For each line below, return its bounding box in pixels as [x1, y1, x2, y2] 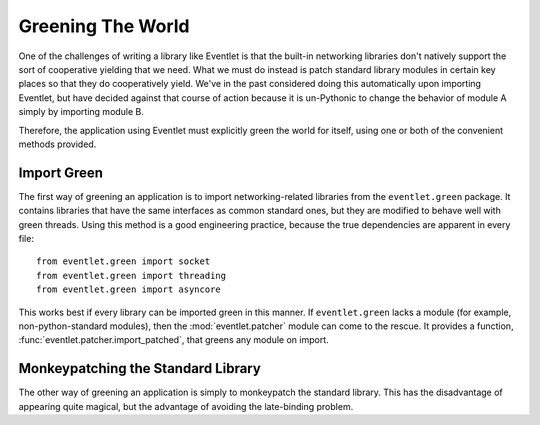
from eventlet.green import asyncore [36, 284, 222, 295]
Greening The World [18, 15, 190, 37]
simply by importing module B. [18, 106, 145, 118]
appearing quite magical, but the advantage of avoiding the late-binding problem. [18, 400, 354, 412]
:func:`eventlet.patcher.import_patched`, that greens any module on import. [18, 334, 329, 346]
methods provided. [18, 138, 97, 150]
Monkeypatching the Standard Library [18, 360, 262, 377]
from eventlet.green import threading [36, 270, 227, 281]
